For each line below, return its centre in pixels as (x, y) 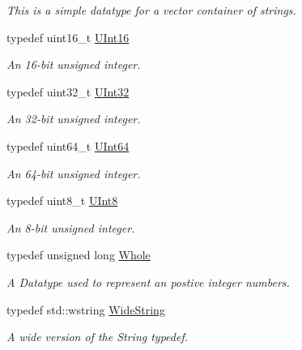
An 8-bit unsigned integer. (71, 227)
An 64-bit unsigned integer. (74, 173)
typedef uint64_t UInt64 (68, 145)
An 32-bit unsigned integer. (74, 119)
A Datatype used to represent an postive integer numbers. (148, 282)
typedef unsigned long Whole (79, 255)
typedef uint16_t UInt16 (68, 37)
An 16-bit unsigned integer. (74, 64)
